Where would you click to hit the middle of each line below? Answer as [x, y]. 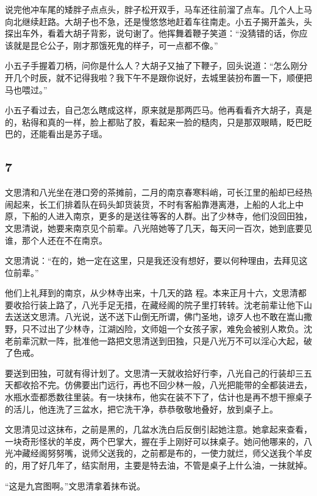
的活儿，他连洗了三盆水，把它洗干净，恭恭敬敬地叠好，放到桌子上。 [141, 409]
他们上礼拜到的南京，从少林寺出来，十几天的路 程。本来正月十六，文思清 [151, 293]
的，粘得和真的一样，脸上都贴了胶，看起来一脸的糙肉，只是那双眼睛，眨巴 [154, 122]
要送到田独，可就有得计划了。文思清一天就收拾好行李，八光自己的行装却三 [154, 373]
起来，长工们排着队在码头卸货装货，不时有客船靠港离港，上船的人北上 [154, 204]
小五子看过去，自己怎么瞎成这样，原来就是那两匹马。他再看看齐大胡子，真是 [158, 110]
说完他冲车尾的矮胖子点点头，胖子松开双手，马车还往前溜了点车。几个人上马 [158, 9]
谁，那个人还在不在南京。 [56, 240]
